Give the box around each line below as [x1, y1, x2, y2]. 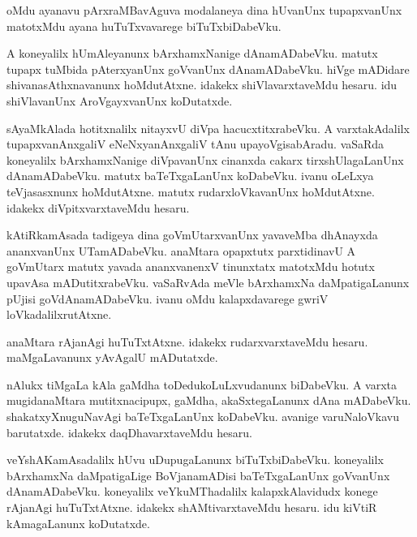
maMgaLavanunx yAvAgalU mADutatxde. [6, 349, 218, 366]
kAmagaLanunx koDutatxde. [6, 514, 150, 531]
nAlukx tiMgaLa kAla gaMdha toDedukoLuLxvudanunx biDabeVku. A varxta [6, 376, 398, 393]
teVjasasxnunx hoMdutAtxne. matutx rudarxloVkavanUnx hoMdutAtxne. [6, 183, 375, 200]
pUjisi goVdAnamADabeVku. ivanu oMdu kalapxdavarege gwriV [6, 290, 329, 307]
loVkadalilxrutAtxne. [6, 306, 112, 323]
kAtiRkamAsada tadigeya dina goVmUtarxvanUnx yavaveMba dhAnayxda [6, 226, 378, 243]
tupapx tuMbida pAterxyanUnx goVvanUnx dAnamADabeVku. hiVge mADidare [6, 60, 410, 77]
